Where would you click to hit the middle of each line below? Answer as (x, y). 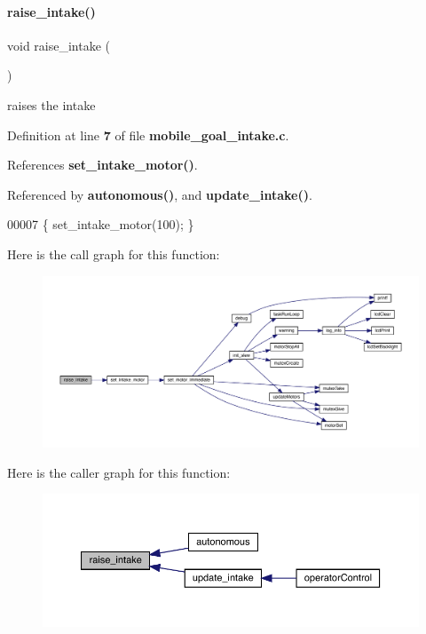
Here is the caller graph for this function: (119, 472)
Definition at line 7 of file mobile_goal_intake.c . (148, 135)
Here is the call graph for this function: (114, 254)
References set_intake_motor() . (103, 165)
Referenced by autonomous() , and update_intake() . (160, 194)
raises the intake (51, 104)
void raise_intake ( (59, 45)
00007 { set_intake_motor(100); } (101, 224)
